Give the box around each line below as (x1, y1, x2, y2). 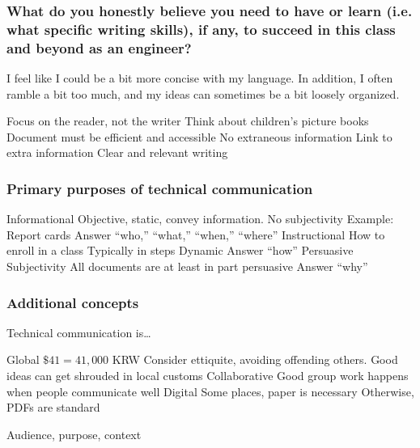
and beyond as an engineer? (6, 37, 192, 57)
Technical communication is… (6, 323, 151, 340)
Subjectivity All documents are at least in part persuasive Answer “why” (6, 258, 368, 275)
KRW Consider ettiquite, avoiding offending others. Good (112, 351, 398, 368)
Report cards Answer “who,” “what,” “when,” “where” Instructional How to (6, 226, 385, 243)
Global (6, 351, 40, 368)
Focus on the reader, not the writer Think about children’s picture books (6, 112, 369, 129)
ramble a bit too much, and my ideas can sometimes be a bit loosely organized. (6, 85, 400, 102)
